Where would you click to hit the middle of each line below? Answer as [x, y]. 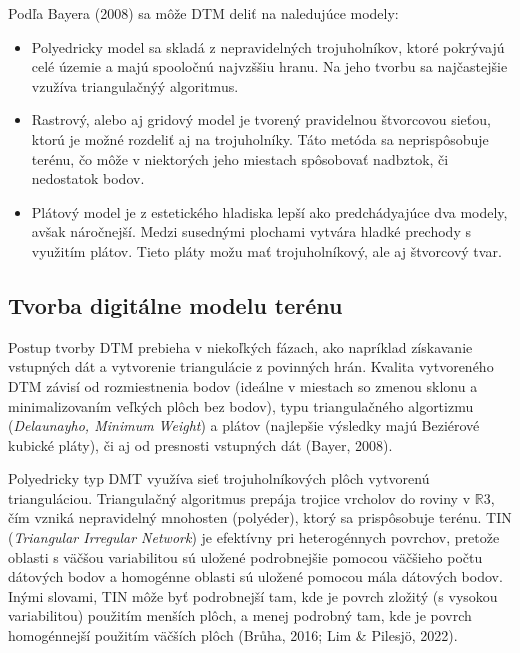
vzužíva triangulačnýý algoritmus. [135, 85]
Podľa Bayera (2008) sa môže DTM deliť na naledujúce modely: [203, 13]
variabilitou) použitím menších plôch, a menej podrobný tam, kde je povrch [240, 615]
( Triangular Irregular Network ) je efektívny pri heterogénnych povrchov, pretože [254, 537]
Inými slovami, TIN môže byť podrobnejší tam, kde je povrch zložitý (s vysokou [253, 595]
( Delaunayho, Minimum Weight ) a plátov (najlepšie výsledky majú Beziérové [244, 425]
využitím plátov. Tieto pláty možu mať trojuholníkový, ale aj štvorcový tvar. [266, 250]
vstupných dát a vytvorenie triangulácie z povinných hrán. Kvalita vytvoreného [251, 366]
